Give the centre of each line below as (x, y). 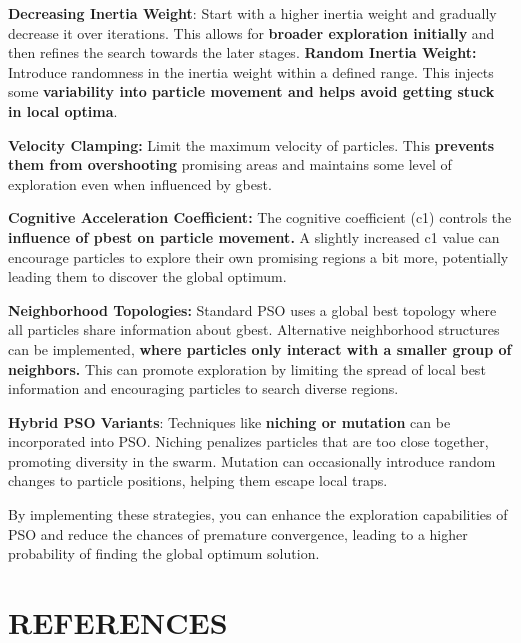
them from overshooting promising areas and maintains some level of (230, 164)
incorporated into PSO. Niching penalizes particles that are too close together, (248, 441)
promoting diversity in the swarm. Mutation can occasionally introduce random (252, 460)
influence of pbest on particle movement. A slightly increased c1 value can (254, 236)
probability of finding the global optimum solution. (164, 553)
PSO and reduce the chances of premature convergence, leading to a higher (238, 533)
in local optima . (63, 110)
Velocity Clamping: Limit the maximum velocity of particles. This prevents (251, 144)
